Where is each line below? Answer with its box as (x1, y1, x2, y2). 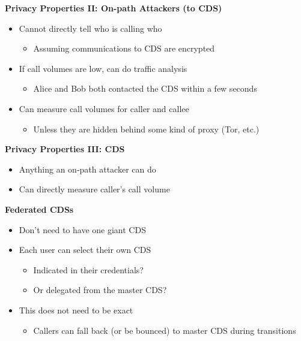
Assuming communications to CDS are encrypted (33, 42, 215, 55)
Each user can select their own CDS (19, 243, 151, 256)
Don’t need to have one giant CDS (19, 223, 146, 236)
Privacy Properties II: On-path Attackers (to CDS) (5, 2, 222, 14)
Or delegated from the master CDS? (33, 283, 167, 296)
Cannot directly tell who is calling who (19, 22, 162, 34)
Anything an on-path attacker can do (19, 162, 156, 175)
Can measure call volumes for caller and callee (19, 102, 189, 114)
